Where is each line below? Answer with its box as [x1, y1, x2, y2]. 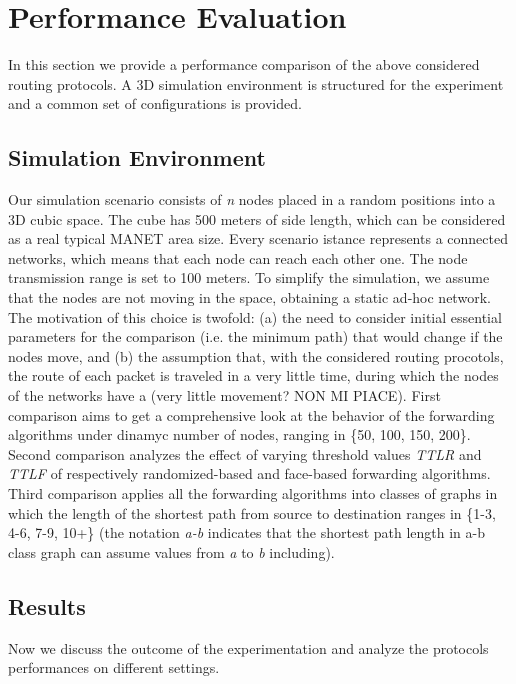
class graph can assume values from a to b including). [8, 541, 335, 562]
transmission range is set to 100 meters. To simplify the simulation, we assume [8, 267, 490, 288]
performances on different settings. [8, 657, 220, 678]
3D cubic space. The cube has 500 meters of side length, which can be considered [8, 208, 506, 229]
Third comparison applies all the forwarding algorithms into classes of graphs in [8, 483, 498, 504]
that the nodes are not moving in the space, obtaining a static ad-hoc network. [8, 287, 491, 308]
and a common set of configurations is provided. [8, 93, 302, 114]
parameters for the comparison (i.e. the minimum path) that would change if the [8, 326, 503, 347]
